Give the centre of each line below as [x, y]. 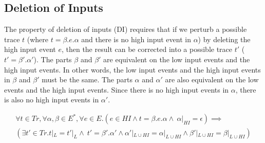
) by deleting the [224, 39]
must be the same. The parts [87, 79]
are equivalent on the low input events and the [177, 59]
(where [38, 39]
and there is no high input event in [136, 39]
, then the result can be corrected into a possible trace [147, 49]
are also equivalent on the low [212, 79]
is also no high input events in [52, 100]
